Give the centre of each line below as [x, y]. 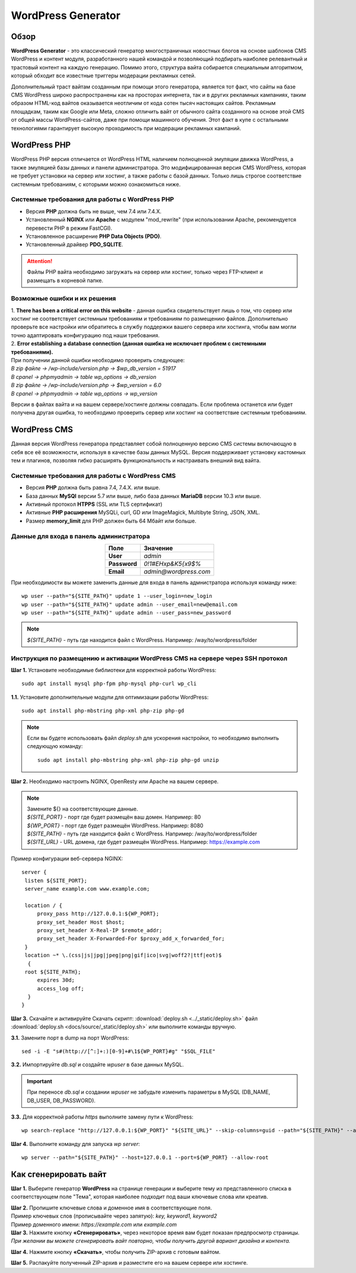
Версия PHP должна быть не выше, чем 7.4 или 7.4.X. [94, 211]
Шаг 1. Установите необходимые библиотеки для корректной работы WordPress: [114, 670]
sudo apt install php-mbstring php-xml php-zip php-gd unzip [128, 760]
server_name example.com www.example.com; [87, 889]
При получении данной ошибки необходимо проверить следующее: [98, 360]
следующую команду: [55, 746]
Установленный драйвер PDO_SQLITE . [74, 245]
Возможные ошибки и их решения [63, 299]
